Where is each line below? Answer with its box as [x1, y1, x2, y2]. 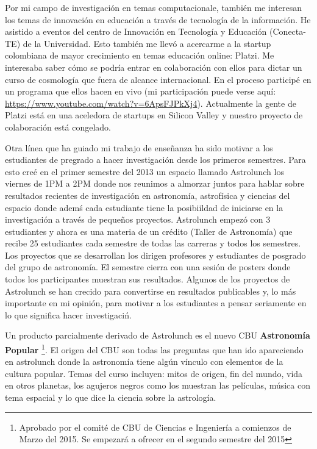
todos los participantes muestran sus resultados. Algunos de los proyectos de [5, 273, 290, 286]
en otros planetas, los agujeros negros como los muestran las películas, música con [5, 379, 310, 392]
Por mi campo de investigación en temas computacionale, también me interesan [5, 1, 302, 13]
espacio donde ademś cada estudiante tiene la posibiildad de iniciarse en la [5, 201, 283, 214]
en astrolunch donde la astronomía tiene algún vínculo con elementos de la [5, 355, 283, 368]
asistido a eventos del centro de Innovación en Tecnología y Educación [5, 25, 267, 38]
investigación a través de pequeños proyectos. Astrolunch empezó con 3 [5, 213, 271, 226]
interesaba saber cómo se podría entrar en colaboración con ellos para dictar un [5, 60, 302, 73]
